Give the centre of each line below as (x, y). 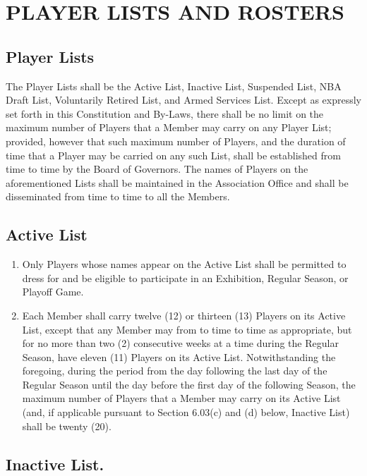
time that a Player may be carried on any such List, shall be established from (173, 155)
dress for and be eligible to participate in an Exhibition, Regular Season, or (185, 277)
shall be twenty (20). (67, 426)
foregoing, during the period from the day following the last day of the (175, 371)
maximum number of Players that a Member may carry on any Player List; (169, 127)
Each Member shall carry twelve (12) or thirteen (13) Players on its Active (184, 315)
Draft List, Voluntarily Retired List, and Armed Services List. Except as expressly (183, 100)
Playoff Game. (53, 292)
